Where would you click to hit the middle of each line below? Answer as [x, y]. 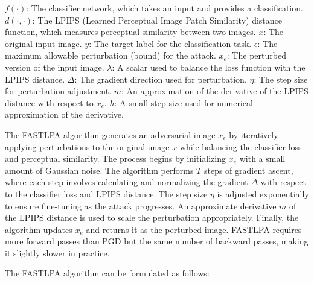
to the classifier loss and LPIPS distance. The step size [106, 193]
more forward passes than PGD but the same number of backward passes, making [157, 241]
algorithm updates [39, 229]
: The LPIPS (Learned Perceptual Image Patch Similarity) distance [157, 20]
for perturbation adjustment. [58, 91]
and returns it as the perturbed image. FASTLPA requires [194, 229]
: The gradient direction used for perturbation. [161, 79]
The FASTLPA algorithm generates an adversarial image [110, 134]
